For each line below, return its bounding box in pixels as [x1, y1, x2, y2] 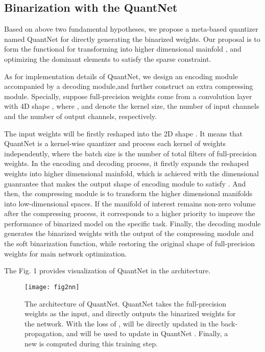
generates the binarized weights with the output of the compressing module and [4, 228, 254, 239]
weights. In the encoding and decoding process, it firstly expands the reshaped [4, 158, 249, 169]
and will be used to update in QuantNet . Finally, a [66, 328, 228, 339]
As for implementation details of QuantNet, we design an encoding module [4, 71, 238, 81]
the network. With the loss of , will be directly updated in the [25, 318, 219, 328]
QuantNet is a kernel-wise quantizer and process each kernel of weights [4, 138, 226, 149]
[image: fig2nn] [25, 283, 80, 291]
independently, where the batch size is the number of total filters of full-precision [4, 148, 257, 158]
